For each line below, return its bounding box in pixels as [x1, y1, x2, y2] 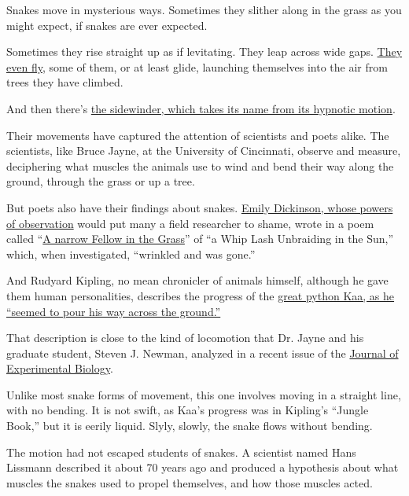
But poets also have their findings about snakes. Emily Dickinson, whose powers [6, 199, 393, 215]
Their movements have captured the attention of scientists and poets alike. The [6, 127, 389, 143]
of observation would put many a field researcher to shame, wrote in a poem [6, 215, 374, 231]
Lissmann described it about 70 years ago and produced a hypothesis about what [6, 459, 399, 476]
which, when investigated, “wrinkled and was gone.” [6, 245, 256, 262]
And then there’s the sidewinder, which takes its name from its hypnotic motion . [6, 100, 396, 116]
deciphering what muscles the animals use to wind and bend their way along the [6, 157, 394, 174]
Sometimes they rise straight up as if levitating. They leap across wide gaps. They [6, 43, 403, 60]
